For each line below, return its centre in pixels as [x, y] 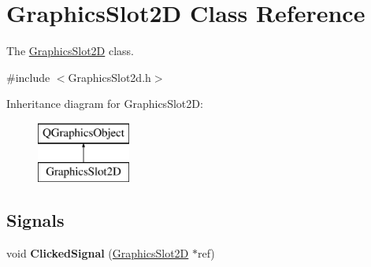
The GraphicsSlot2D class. [70, 51]
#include [28, 77]
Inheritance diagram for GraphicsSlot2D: [105, 104]
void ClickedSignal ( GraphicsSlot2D [98, 253]
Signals [35, 220]
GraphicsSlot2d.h [109, 77]
